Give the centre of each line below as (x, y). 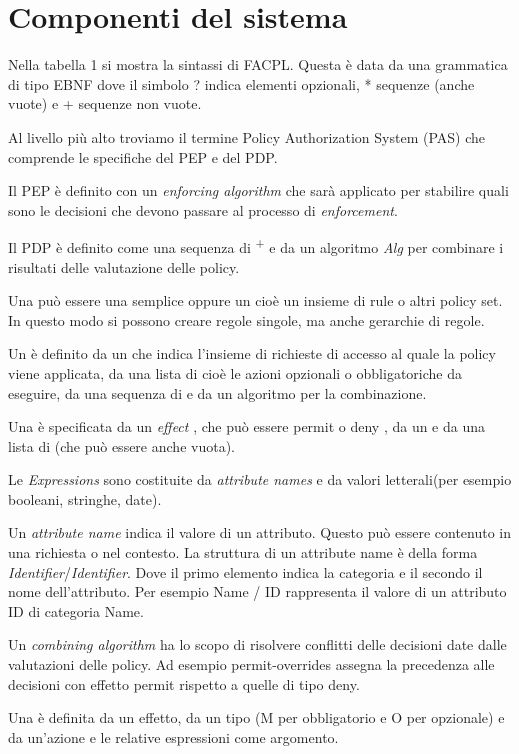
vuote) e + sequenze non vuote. (105, 103)
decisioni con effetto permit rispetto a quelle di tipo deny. (184, 683)
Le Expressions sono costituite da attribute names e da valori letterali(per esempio (260, 479)
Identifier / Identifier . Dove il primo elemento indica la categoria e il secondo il (245, 571)
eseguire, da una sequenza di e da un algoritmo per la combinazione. (217, 392)
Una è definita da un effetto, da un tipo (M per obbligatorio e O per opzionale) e (256, 717)
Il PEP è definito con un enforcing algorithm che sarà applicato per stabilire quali (258, 190)
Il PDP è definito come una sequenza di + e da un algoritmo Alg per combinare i (256, 245)
